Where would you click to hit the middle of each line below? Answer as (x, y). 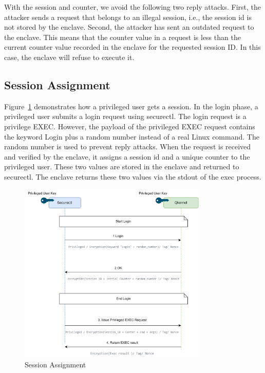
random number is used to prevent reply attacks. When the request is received (128, 146)
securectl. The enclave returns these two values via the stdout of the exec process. (133, 176)
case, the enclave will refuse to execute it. (69, 57)
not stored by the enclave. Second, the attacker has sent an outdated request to (129, 27)
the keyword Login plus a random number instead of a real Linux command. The (132, 136)
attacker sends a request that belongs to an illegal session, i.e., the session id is (128, 17)
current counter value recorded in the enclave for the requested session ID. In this (132, 47)
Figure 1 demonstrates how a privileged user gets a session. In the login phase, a (131, 106)
